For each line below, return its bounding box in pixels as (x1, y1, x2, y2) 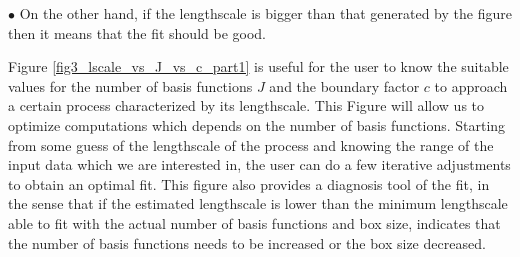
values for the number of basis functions (8, 75, 253, 96)
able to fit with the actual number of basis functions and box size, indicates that (8, 212, 501, 233)
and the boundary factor (269, 75, 420, 96)
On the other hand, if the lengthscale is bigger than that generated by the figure (19, 3, 512, 23)
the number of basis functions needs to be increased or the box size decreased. (8, 232, 486, 253)
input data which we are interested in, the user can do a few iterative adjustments (8, 154, 511, 175)
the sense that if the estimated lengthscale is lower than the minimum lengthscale (8, 193, 508, 214)
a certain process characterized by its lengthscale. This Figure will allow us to (8, 95, 485, 116)
